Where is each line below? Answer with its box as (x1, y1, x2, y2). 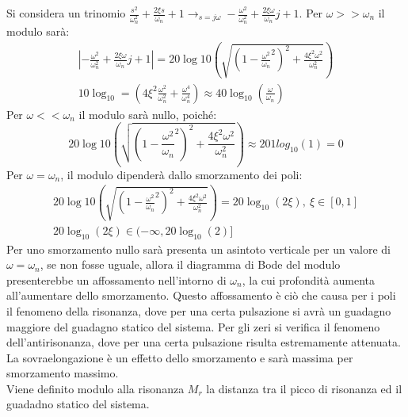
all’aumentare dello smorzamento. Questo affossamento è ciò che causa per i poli (6, 287, 396, 304)
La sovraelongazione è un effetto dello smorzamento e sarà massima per (6, 349, 353, 365)
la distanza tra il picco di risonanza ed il (206, 380, 402, 396)
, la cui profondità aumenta (242, 271, 375, 288)
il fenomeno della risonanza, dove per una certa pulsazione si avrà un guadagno (6, 302, 391, 319)
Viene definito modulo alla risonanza (6, 380, 185, 396)
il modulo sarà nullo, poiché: (78, 105, 217, 122)
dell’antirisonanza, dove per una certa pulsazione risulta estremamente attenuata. (6, 334, 401, 350)
